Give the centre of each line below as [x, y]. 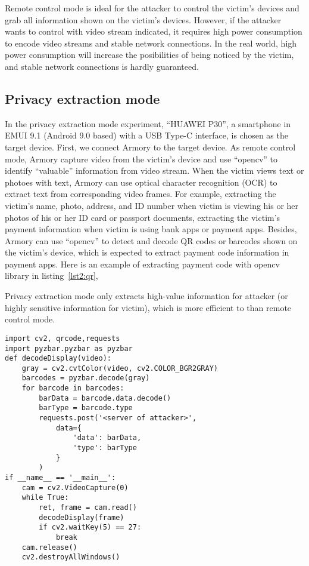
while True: [45, 498]
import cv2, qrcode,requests [63, 338]
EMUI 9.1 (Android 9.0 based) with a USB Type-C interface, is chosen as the [146, 135]
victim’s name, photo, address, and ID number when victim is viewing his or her [152, 205]
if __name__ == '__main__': [60, 478]
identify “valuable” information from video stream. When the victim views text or [154, 170]
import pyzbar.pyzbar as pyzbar [69, 348]
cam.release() [49, 547]
